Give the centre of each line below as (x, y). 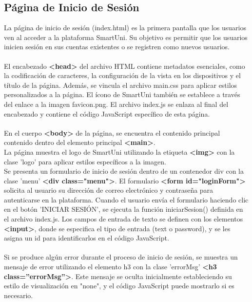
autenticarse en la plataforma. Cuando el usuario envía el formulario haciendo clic (126, 199)
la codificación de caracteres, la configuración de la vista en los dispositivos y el (122, 75)
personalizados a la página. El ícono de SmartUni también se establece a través (122, 94)
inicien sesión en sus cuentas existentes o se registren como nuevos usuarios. (117, 47)
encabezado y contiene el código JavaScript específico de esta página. (107, 113)
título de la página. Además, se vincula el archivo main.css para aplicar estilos (121, 85)
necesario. (19, 295)
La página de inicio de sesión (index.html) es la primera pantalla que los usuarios (125, 28)
